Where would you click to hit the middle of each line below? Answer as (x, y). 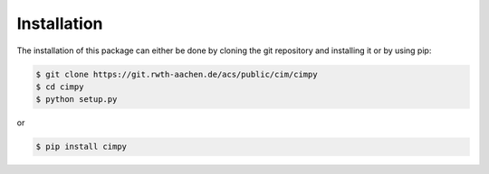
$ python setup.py (77, 100)
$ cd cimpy (60, 87)
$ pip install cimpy (81, 147)
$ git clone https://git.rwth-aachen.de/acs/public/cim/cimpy (177, 74)
